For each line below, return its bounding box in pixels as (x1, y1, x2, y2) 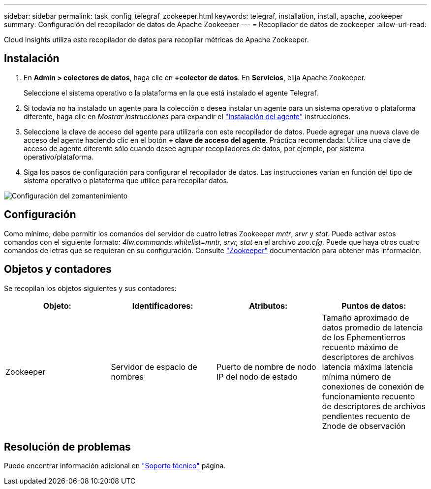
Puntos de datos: (341, 300, 406, 311)
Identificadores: (132, 300, 193, 311)
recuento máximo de (322, 342, 398, 352)
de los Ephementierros (322, 332, 406, 342)
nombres (111, 371, 144, 382)
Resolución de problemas (4, 440, 131, 453)
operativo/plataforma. (24, 152, 94, 161)
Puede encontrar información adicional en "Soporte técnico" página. (4, 461, 226, 470)
